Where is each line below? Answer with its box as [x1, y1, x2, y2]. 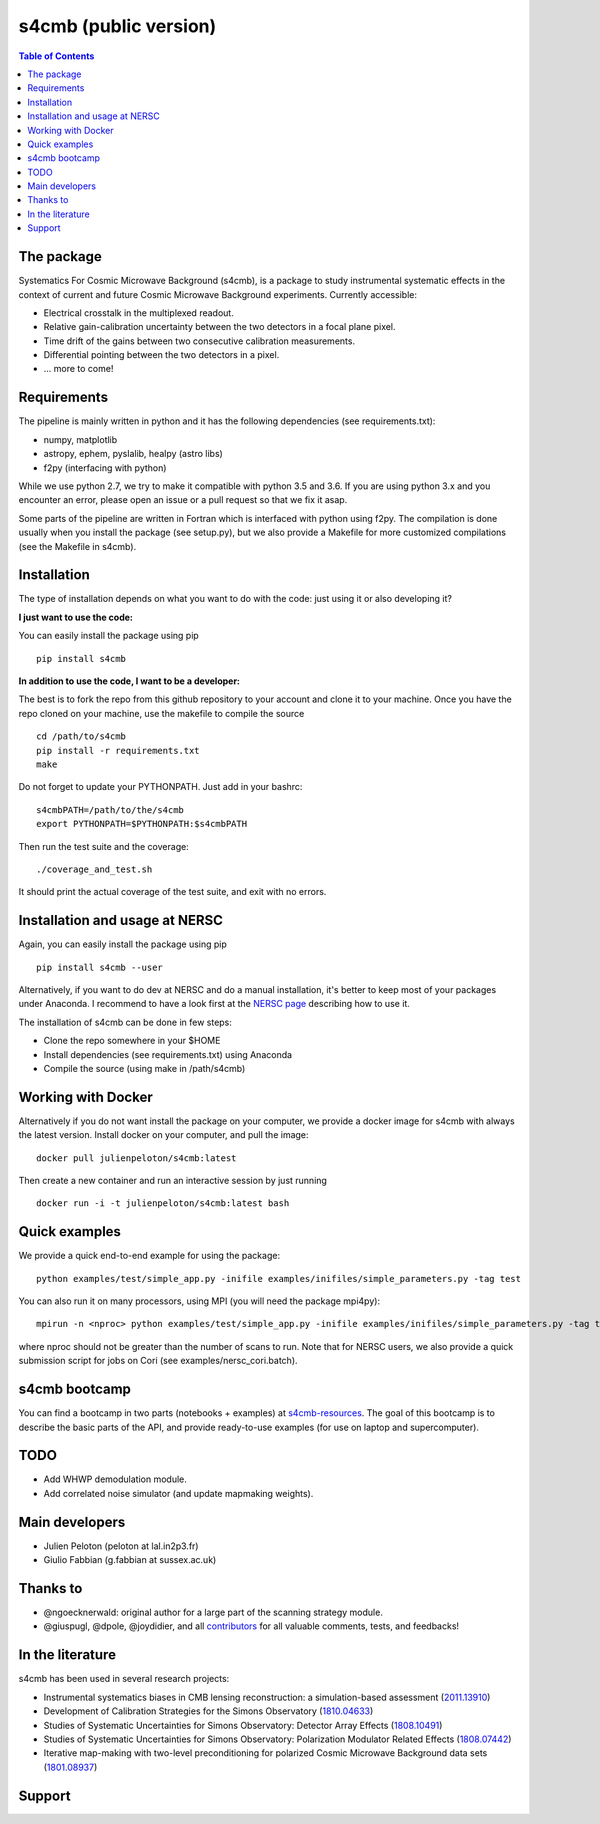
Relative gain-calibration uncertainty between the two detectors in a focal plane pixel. [43, 321, 396, 333]
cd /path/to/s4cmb [36, 731, 127, 742]
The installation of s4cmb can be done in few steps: [18, 1016, 232, 1028]
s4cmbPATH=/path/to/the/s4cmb [36, 804, 185, 815]
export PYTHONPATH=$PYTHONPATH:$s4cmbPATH [36, 818, 248, 830]
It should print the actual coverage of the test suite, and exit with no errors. [18, 886, 327, 898]
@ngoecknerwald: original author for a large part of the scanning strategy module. [43, 1606, 384, 1619]
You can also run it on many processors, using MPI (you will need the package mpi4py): [18, 1295, 380, 1307]
